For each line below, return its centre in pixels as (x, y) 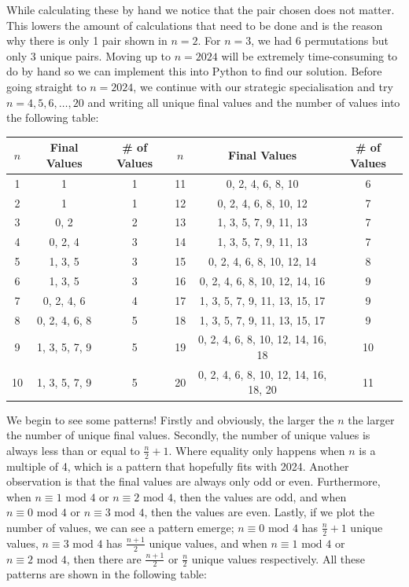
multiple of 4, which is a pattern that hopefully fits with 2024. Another (178, 466)
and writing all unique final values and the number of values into (244, 102)
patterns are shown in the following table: (107, 574)
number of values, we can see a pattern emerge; (120, 527)
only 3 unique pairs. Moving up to (88, 55)
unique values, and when (208, 543)
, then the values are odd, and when (260, 496)
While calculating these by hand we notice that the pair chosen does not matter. (201, 9)
